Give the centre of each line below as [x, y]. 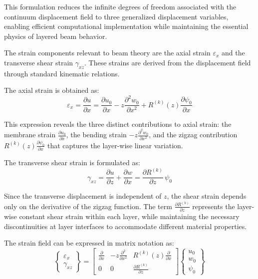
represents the [214, 206]
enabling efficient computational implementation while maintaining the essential [126, 26]
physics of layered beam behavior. [56, 36]
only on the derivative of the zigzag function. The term [88, 206]
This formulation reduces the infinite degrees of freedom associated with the [120, 6]
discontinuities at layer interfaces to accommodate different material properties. [126, 226]
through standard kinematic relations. [62, 73]
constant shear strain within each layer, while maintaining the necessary [129, 216]
